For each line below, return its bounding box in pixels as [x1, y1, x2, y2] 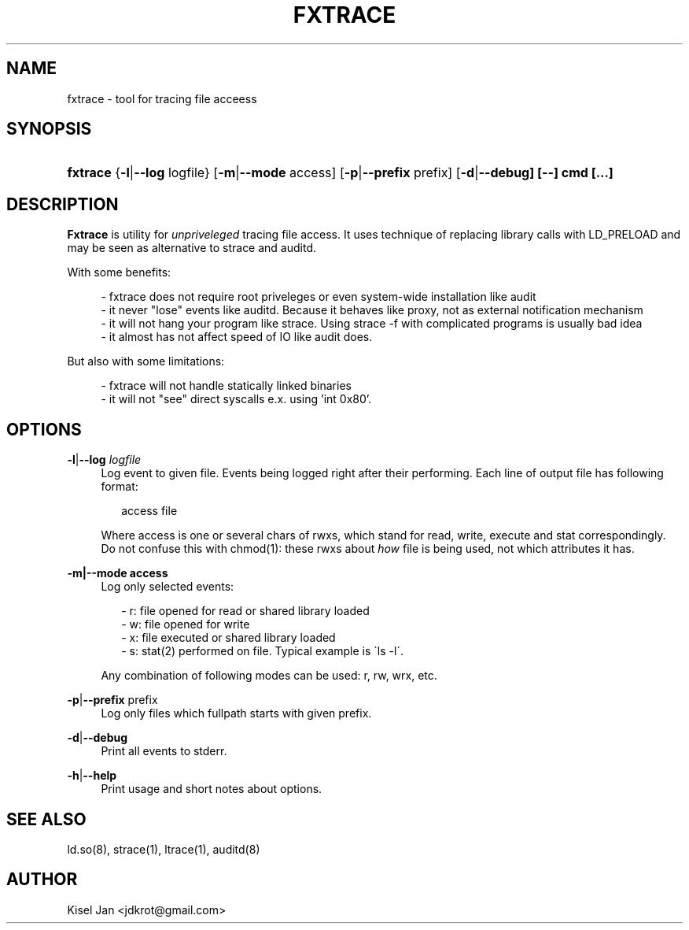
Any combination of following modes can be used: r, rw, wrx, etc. [101, 669, 437, 683]
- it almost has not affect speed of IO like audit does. [101, 330, 373, 344]
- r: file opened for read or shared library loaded [121, 604, 370, 618]
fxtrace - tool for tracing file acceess [67, 91, 257, 106]
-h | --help [67, 769, 117, 783]
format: [101, 480, 138, 494]
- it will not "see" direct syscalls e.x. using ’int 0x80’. [101, 392, 372, 406]
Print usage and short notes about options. [101, 782, 322, 796]
